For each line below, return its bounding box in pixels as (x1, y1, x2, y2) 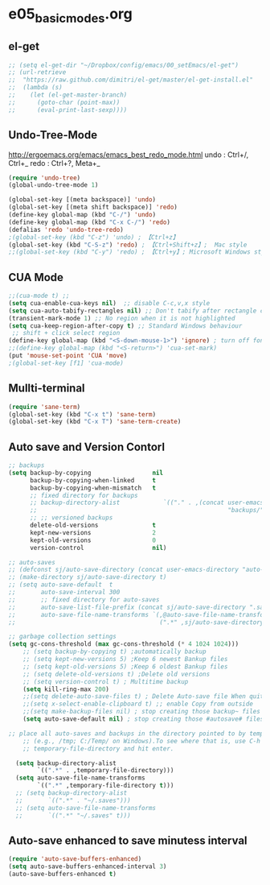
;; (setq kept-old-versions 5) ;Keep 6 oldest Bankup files (22, 662, 228, 671)
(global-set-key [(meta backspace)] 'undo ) (8, 196, 157, 204)
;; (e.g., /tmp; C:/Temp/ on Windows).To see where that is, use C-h (22, 737, 261, 745)
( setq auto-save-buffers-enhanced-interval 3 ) (8, 862, 167, 871)
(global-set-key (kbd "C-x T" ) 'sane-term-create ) (8, 418, 182, 426)
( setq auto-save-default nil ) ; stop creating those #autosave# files (22, 715, 264, 723)
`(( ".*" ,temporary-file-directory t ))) (37, 782, 174, 790)
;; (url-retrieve (8, 68, 67, 77)
